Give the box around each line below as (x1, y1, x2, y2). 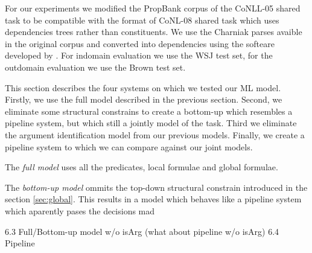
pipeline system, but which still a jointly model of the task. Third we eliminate (5, 117, 297, 129)
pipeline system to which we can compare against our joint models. (5, 140, 253, 153)
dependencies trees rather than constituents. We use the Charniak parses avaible (5, 25, 302, 38)
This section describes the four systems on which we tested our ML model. (5, 81, 281, 94)
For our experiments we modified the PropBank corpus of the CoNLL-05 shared (5, 2, 301, 14)
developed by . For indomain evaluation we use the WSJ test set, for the (5, 49, 273, 62)
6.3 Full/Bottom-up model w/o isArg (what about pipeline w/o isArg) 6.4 (5, 225, 279, 237)
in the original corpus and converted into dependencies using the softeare (5, 37, 275, 50)
